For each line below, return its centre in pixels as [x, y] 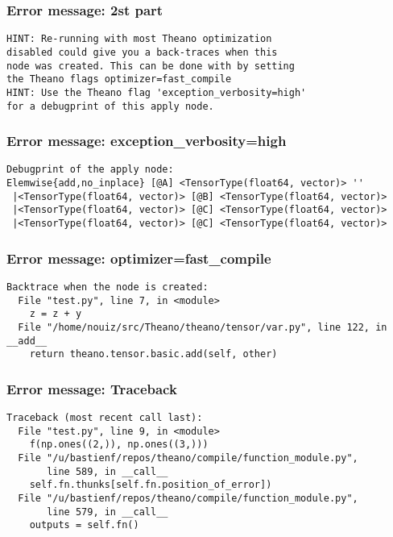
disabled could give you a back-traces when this [142, 52]
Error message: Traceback [92, 388]
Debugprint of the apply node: [90, 170]
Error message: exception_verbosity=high [147, 141]
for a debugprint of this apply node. [110, 106]
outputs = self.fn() [84, 525]
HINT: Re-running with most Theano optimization [139, 39]
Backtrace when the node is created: [108, 287]
